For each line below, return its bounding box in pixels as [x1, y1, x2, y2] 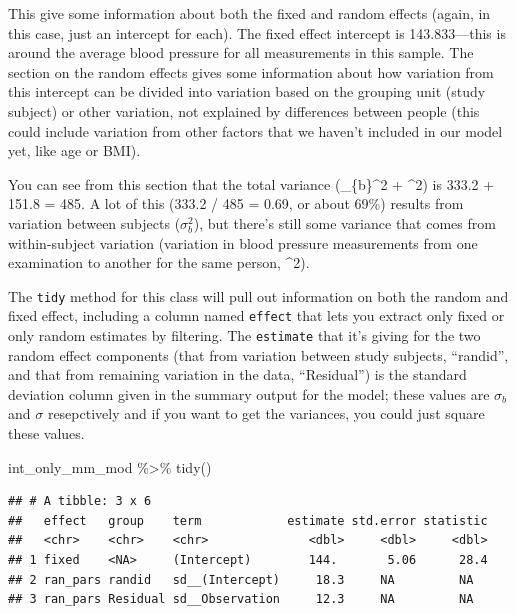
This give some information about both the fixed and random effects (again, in [8, 3, 491, 23]
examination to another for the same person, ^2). [8, 252, 310, 273]
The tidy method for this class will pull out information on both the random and [8, 285, 509, 306]
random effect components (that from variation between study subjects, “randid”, [8, 344, 509, 365]
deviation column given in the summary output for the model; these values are [8, 383, 490, 404]
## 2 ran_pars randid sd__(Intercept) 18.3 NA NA [8, 572, 474, 587]
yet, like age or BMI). [8, 140, 141, 161]
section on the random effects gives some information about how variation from [8, 61, 494, 82]
